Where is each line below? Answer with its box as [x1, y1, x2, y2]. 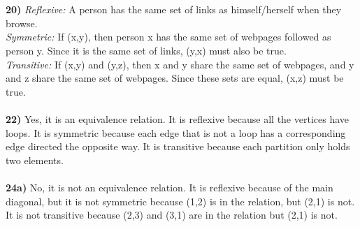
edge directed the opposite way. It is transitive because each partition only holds [6, 139, 350, 154]
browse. [6, 15, 38, 30]
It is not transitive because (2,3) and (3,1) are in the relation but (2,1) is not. [6, 207, 338, 222]
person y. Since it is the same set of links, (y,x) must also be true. [6, 43, 287, 57]
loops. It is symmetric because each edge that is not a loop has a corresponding [6, 125, 346, 140]
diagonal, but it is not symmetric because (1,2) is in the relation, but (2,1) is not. [6, 193, 355, 208]
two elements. [6, 152, 64, 167]
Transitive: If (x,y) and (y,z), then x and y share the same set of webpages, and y [6, 57, 354, 71]
